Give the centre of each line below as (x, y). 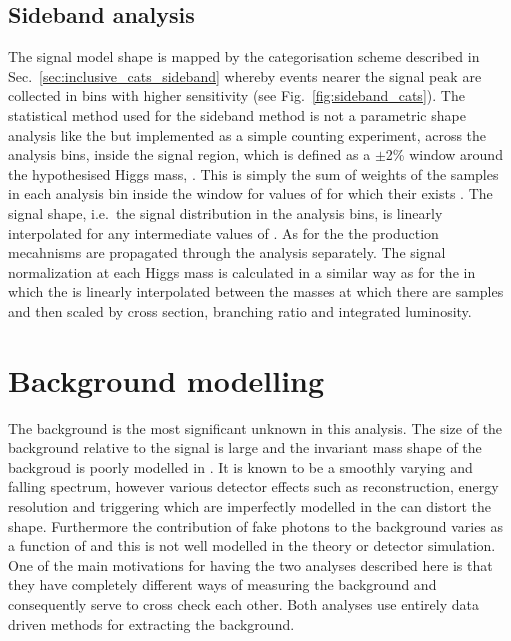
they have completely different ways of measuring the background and (222, 584)
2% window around (444, 154)
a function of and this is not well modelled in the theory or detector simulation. (252, 545)
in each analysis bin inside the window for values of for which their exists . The (250, 193)
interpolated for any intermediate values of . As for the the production (223, 232)
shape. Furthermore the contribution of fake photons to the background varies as (256, 525)
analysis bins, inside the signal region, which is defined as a (189, 154)
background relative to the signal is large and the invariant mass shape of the (245, 447)
